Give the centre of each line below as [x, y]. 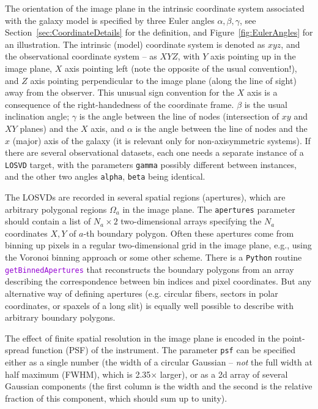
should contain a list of [48, 221]
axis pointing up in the [253, 56]
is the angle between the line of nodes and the [221, 128]
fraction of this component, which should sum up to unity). [116, 398]
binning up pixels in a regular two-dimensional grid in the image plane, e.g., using [158, 245]
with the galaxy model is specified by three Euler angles [110, 20]
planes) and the [49, 128]
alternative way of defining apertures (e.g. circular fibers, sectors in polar [142, 293]
